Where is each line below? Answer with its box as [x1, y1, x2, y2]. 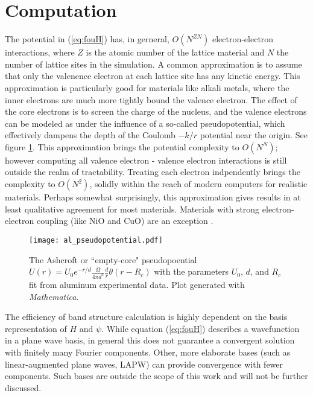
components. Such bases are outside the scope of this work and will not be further [5, 369, 308, 382]
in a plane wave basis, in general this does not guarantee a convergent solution [5, 334, 295, 346]
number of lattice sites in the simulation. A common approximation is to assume [5, 57, 302, 70]
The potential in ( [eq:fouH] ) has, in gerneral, [5, 33, 169, 45]
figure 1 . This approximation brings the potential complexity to [5, 140, 239, 153]
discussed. [5, 381, 42, 394]
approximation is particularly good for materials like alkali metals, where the [5, 81, 289, 94]
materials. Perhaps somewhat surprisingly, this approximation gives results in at [5, 191, 301, 203]
